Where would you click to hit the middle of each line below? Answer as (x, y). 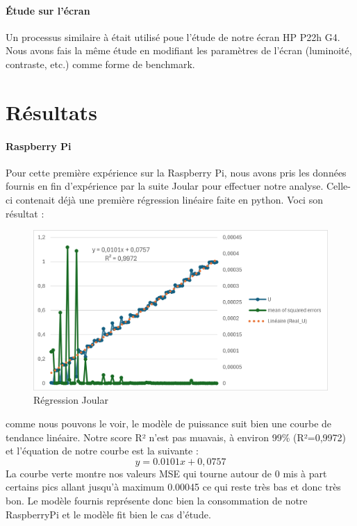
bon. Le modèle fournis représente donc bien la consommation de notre (157, 500)
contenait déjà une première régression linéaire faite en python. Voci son (169, 199)
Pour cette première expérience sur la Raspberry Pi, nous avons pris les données (176, 172)
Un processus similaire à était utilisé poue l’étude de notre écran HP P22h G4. (173, 36)
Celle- (338, 186)
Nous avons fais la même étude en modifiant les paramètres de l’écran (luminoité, (179, 50)
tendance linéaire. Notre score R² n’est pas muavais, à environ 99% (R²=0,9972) (176, 437)
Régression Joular (71, 400)
